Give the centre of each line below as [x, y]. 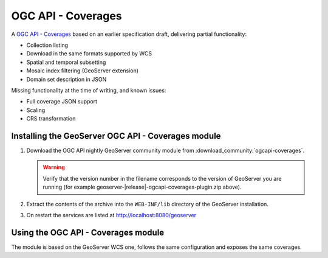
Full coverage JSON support [62, 102]
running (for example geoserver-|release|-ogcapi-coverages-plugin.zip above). [142, 187]
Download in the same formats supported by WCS [89, 54]
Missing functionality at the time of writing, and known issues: [89, 90]
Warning [54, 167]
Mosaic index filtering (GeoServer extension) [83, 71]
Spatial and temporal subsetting [66, 62]
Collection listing [47, 45]
